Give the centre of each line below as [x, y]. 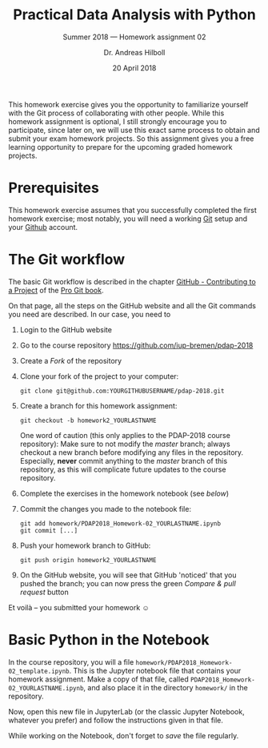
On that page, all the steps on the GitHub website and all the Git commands [132, 305]
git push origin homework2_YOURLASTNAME [88, 560]
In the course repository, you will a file [71, 662]
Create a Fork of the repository [71, 360]
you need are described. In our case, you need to [90, 314]
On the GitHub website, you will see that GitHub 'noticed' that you [128, 575]
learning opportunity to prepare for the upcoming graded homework [120, 147]
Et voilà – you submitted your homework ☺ [79, 607]
